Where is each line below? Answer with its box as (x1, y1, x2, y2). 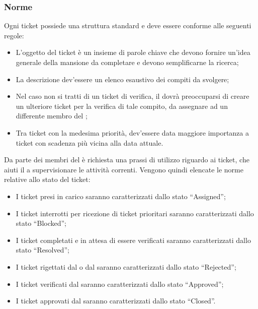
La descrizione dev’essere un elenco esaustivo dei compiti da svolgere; (16, 74, 229, 84)
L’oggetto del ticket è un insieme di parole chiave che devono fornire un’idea (16, 47, 250, 57)
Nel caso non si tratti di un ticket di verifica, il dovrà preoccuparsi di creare (16, 91, 249, 101)
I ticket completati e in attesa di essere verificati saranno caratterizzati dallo (16, 234, 251, 245)
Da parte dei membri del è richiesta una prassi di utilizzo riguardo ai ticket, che (4, 154, 249, 165)
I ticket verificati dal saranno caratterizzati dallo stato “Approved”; (16, 278, 224, 289)
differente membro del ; (16, 110, 88, 121)
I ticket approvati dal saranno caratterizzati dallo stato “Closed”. (16, 295, 216, 306)
